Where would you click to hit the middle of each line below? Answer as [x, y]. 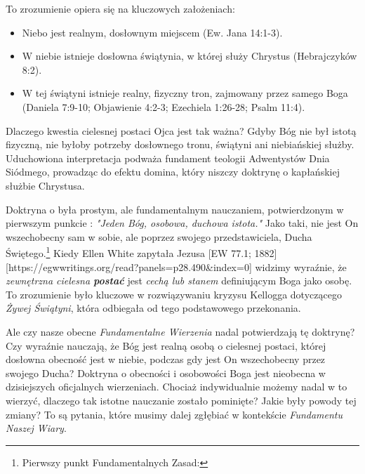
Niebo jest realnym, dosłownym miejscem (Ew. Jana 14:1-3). [152, 32]
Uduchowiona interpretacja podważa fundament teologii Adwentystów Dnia [168, 158]
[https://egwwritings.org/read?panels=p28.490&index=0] [129, 266]
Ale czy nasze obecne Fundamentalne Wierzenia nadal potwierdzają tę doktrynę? [180, 331]
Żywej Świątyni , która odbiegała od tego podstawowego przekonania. [153, 308]
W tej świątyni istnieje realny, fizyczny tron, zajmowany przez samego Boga [185, 93]
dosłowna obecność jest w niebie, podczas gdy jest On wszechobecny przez [166, 359]
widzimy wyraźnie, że [301, 266]
